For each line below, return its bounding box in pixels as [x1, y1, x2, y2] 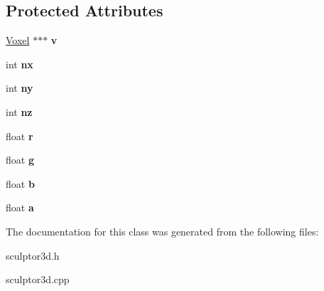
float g [6, 152, 34, 167]
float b [6, 176, 35, 191]
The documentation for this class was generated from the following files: [6, 223, 319, 238]
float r [6, 128, 33, 143]
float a [6, 200, 34, 215]
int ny [6, 80, 33, 95]
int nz [6, 104, 33, 119]
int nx [6, 56, 33, 71]
